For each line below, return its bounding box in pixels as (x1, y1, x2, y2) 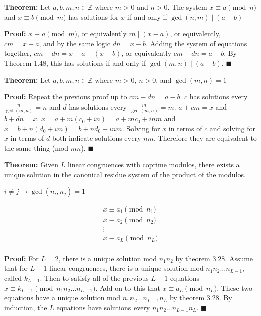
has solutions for (68, 11, 119, 22)
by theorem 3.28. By (169, 292, 232, 303)
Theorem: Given (4, 159, 59, 170)
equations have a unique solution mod (4, 292, 120, 303)
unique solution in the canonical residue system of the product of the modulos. (4, 169, 246, 180)
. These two (217, 282, 253, 293)
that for (4, 263, 28, 273)
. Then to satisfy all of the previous (40, 272, 149, 283)
